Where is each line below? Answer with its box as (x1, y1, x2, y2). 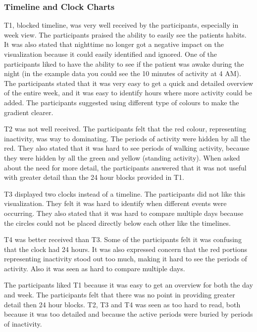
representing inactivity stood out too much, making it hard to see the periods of (4, 253, 247, 264)
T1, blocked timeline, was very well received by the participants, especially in (4, 20, 239, 30)
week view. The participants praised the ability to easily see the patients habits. (4, 29, 247, 40)
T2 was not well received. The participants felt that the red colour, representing (4, 124, 247, 134)
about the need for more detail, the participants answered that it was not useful (4, 162, 247, 172)
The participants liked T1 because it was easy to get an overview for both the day (4, 280, 253, 290)
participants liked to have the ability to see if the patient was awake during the (4, 58, 244, 69)
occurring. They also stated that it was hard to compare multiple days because (4, 207, 244, 218)
